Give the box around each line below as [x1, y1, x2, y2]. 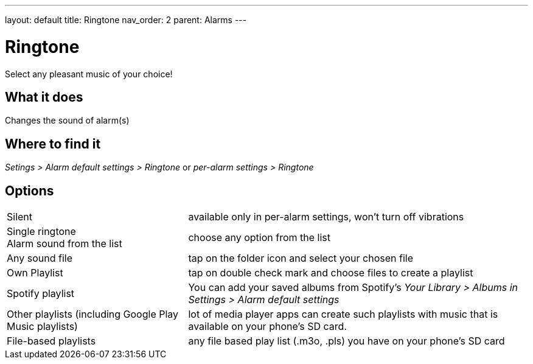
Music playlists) [7, 320, 78, 333]
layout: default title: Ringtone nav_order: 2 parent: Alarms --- [5, 15, 247, 25]
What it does [5, 89, 83, 105]
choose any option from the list [188, 231, 330, 244]
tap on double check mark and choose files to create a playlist [188, 267, 473, 279]
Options [5, 183, 54, 198]
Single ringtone [7, 225, 76, 238]
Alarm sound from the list [7, 237, 122, 250]
